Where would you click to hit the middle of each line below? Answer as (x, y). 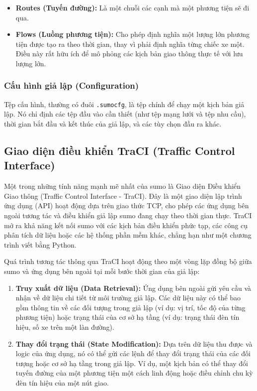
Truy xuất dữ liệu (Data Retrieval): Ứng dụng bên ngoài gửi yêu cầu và (133, 288)
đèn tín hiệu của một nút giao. (62, 382)
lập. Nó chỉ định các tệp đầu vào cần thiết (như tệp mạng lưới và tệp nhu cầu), (125, 114)
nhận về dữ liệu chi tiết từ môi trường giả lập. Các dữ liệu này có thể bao (128, 298)
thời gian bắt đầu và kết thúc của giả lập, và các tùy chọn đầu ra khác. (113, 124)
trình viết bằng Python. (40, 244)
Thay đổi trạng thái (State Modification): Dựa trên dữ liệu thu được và (134, 343)
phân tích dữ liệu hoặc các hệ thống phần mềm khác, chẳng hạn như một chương (128, 235)
